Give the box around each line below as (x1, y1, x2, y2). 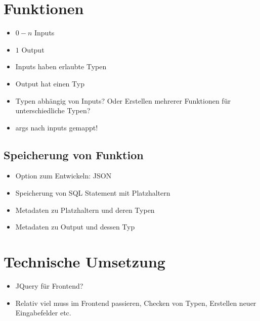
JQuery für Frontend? (15, 280, 83, 291)
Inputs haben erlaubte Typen (15, 61, 107, 72)
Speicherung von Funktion (4, 147, 144, 162)
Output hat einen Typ (15, 78, 84, 88)
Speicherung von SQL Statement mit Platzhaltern (15, 188, 170, 198)
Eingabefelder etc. (15, 307, 71, 318)
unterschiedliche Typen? (15, 105, 91, 116)
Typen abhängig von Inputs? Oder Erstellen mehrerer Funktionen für (15, 95, 231, 106)
